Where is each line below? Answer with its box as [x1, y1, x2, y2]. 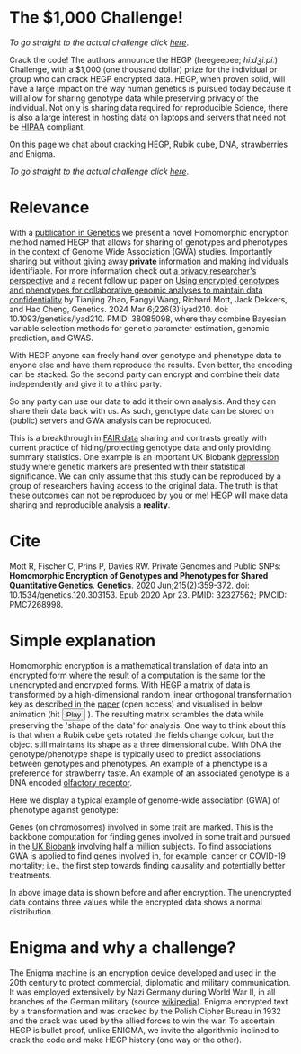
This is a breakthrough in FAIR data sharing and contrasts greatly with [9, 432, 267, 443]
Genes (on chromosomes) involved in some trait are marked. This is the [9, 822, 274, 833]
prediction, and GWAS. [9, 332, 94, 343]
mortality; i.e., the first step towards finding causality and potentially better [9, 860, 286, 870]
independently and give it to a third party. [9, 378, 163, 389]
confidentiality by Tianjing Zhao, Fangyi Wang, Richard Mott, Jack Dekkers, [9, 293, 288, 304]
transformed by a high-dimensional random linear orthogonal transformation [9, 689, 292, 699]
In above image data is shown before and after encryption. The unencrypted [9, 887, 292, 897]
